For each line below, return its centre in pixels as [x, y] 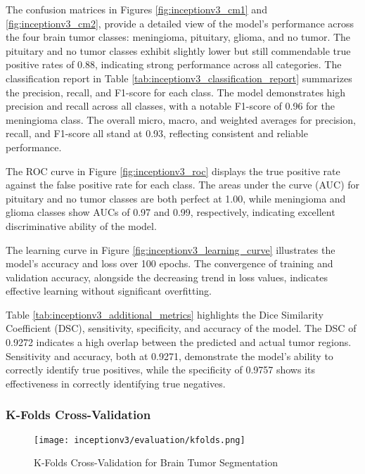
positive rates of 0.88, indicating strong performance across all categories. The [174, 64]
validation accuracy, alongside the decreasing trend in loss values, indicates [167, 277]
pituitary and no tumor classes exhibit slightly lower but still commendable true [178, 50]
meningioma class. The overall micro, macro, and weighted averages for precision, [181, 119]
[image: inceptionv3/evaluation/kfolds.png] [140, 440]
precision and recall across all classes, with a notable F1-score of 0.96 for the [170, 106]
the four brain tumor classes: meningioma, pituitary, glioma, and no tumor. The [178, 37]
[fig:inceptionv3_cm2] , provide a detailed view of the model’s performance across [180, 23]
